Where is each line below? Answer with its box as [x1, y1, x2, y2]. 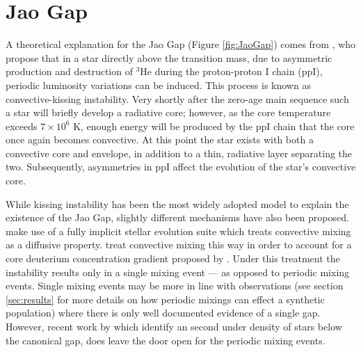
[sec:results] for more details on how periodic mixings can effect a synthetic [6, 291, 325, 306]
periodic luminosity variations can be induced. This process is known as [6, 77, 311, 92]
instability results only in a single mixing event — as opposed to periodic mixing [6, 264, 350, 279]
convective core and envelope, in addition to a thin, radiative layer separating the [6, 145, 353, 160]
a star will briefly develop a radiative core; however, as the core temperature [6, 105, 331, 120]
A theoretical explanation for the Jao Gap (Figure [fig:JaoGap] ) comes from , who [6, 37, 356, 51]
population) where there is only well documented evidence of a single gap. [6, 305, 321, 320]
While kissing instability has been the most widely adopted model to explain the [6, 196, 349, 211]
